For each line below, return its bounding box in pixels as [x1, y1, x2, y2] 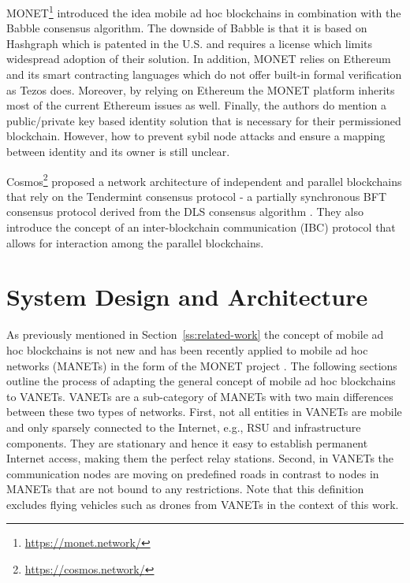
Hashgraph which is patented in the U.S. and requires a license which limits [6, 35, 373, 51]
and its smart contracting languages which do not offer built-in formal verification [6, 66, 402, 83]
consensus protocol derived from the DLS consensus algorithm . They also [6, 203, 363, 220]
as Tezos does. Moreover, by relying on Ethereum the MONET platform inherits [6, 81, 395, 98]
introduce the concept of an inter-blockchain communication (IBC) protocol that [6, 219, 396, 236]
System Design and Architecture [6, 280, 368, 313]
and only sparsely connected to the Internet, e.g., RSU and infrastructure [6, 418, 361, 435]
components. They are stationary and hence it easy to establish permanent [6, 434, 368, 451]
